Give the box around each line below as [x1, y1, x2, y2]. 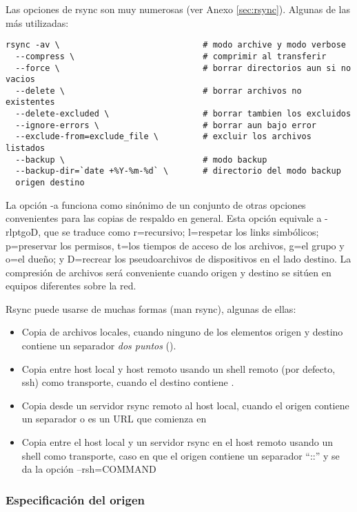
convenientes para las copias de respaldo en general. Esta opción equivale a [6, 211, 322, 225]
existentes [6, 97, 55, 107]
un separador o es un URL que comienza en [21, 411, 207, 426]
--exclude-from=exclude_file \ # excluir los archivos [15, 132, 312, 142]
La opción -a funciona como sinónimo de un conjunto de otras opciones [6, 197, 306, 212]
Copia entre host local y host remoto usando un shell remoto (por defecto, [21, 361, 336, 376]
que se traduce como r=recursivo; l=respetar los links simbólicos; [43, 224, 319, 238]
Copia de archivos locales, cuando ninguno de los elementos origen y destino [21, 325, 343, 339]
